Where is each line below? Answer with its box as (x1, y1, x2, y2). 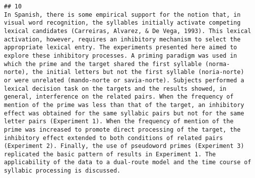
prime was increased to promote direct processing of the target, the (4, 126, 241, 133)
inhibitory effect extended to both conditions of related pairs (4, 134, 223, 142)
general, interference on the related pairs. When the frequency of (4, 93, 234, 101)
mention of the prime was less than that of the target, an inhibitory (4, 101, 244, 108)
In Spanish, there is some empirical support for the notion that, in (4, 11, 241, 18)
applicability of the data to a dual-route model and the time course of (4, 159, 252, 166)
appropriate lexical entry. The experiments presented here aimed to (4, 44, 237, 51)
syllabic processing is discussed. (4, 167, 121, 175)
